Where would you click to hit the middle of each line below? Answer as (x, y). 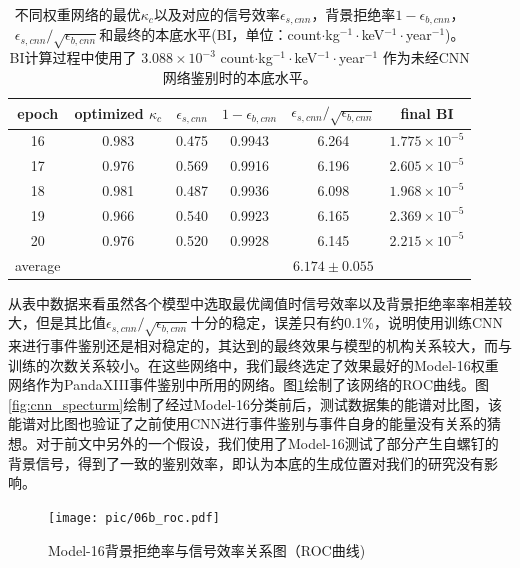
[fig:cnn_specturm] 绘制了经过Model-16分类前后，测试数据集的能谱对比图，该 (255, 403)
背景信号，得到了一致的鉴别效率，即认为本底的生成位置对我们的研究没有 (246, 462)
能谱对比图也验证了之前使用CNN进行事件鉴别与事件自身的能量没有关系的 (248, 423)
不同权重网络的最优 (77, 14)
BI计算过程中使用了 (73, 57)
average (38, 264)
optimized (109, 112)
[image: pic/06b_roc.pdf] (134, 517)
